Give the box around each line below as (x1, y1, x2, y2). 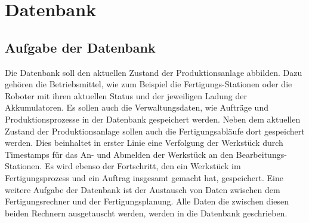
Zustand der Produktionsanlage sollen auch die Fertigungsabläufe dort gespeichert (5, 124, 305, 137)
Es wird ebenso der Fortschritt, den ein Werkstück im (44, 160, 241, 172)
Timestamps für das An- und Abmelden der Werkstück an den (5, 148, 234, 160)
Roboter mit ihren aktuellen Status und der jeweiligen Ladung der (5, 89, 247, 102)
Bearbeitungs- (236, 148, 287, 160)
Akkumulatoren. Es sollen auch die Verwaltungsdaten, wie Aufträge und (5, 101, 268, 114)
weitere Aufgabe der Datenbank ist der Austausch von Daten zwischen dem (5, 183, 280, 195)
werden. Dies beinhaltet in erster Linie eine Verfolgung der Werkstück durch (5, 136, 283, 149)
